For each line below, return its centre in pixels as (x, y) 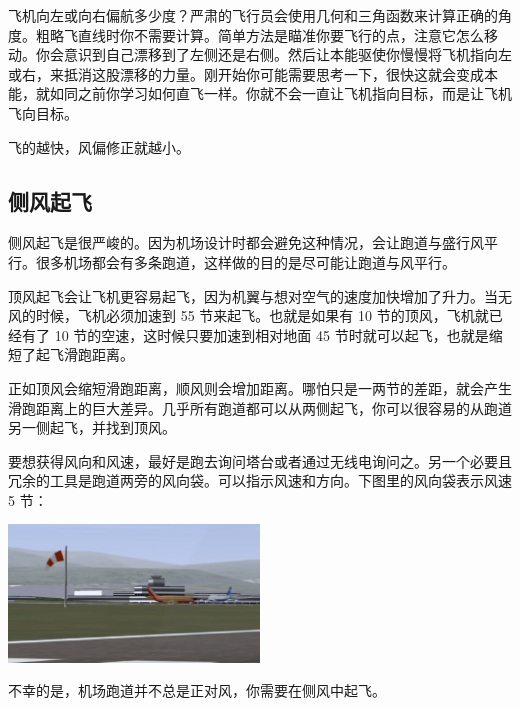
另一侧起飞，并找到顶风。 (92, 427)
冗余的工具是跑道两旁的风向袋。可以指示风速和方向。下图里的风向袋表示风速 (260, 480)
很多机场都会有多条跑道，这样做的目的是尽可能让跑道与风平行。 (245, 261)
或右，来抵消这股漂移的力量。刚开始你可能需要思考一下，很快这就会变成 (246, 73)
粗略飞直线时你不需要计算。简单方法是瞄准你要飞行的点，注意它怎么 (259, 34)
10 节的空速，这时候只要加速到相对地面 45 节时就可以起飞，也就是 (271, 334)
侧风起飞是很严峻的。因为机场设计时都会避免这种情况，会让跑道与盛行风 (246, 242)
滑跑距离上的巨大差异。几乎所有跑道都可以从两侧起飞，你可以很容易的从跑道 (260, 407)
